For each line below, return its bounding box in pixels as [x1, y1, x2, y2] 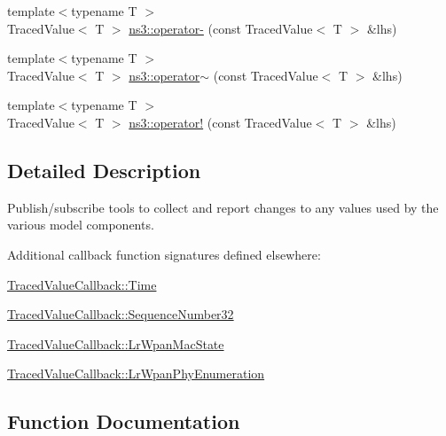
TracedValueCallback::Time [7, 275, 157, 293]
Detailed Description [7, 156, 201, 183]
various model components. [7, 215, 154, 234]
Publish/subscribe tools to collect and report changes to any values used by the [7, 198, 439, 216]
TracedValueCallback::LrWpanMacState [7, 334, 224, 353]
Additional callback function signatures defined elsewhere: [7, 245, 321, 263]
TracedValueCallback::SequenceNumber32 [7, 305, 234, 323]
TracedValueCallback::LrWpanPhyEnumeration [7, 364, 265, 383]
